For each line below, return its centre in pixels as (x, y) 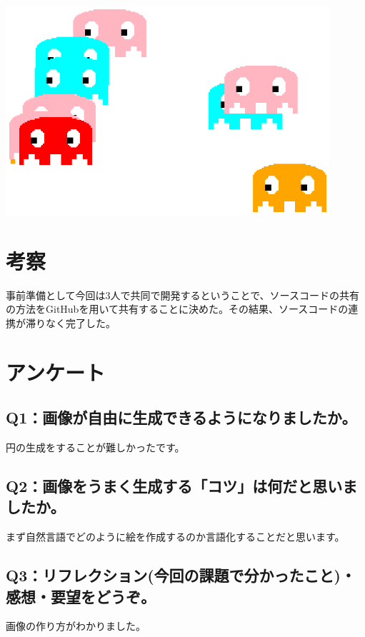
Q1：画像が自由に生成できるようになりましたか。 (181, 417)
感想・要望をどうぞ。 (81, 596)
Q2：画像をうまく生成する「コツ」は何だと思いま (182, 486)
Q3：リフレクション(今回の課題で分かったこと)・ (181, 575)
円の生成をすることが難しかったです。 (95, 447)
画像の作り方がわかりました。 (76, 626)
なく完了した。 (80, 322)
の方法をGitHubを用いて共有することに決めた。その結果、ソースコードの (177, 309)
